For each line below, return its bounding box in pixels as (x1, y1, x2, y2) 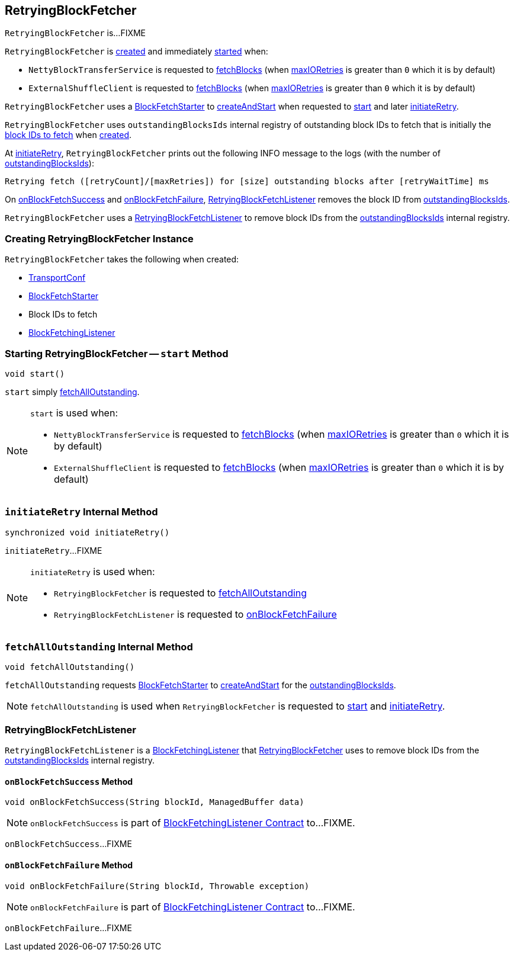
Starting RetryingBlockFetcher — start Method (5, 347, 229, 360)
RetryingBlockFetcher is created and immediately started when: (5, 46, 268, 57)
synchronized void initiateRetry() (5, 527, 170, 537)
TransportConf (28, 272, 86, 283)
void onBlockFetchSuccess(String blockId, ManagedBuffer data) (5, 797, 304, 807)
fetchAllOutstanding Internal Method (5, 641, 193, 653)
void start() (5, 368, 65, 378)
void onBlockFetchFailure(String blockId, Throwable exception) (5, 881, 310, 891)
